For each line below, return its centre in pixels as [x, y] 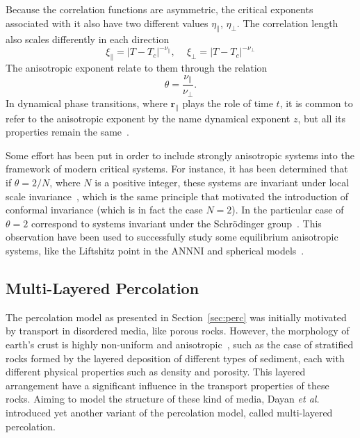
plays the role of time [228, 103]
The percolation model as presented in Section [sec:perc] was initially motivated [176, 317]
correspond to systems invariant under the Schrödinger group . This [176, 223]
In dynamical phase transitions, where [87, 103]
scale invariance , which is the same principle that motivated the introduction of [177, 196]
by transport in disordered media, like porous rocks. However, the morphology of [178, 331]
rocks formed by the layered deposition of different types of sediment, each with [175, 358]
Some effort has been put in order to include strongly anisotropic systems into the [180, 155]
